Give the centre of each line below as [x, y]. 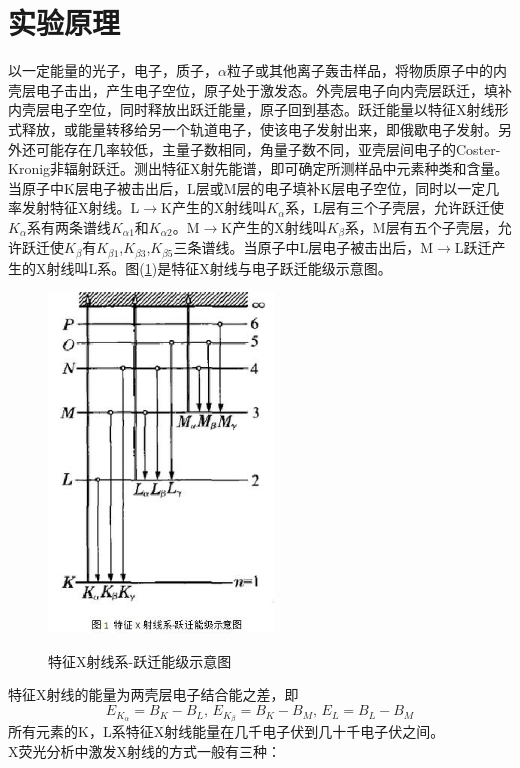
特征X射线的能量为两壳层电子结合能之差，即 [153, 694]
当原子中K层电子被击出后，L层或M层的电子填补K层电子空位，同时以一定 [247, 187]
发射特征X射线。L [80, 207]
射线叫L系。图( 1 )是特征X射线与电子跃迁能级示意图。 [219, 267]
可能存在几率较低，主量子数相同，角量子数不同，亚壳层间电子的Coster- [268, 148]
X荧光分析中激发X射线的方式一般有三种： [144, 750]
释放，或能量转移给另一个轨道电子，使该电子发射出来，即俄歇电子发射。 [259, 128]
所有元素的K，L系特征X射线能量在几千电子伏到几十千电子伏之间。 [226, 731]
